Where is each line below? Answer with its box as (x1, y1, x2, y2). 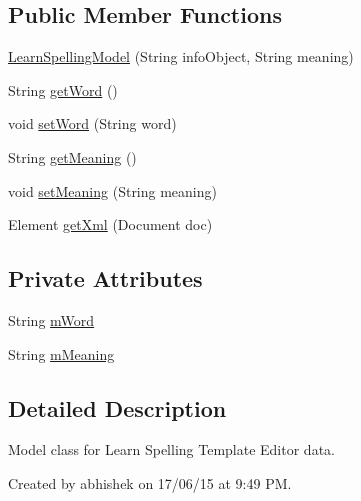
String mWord (8, 309, 95, 330)
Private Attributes (8, 263, 203, 294)
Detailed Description (8, 392, 227, 423)
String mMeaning (8, 343, 115, 364)
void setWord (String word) (8, 113, 177, 134)
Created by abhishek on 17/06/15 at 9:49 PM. (8, 472, 292, 493)
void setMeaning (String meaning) (8, 180, 217, 201)
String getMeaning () (8, 146, 137, 167)
